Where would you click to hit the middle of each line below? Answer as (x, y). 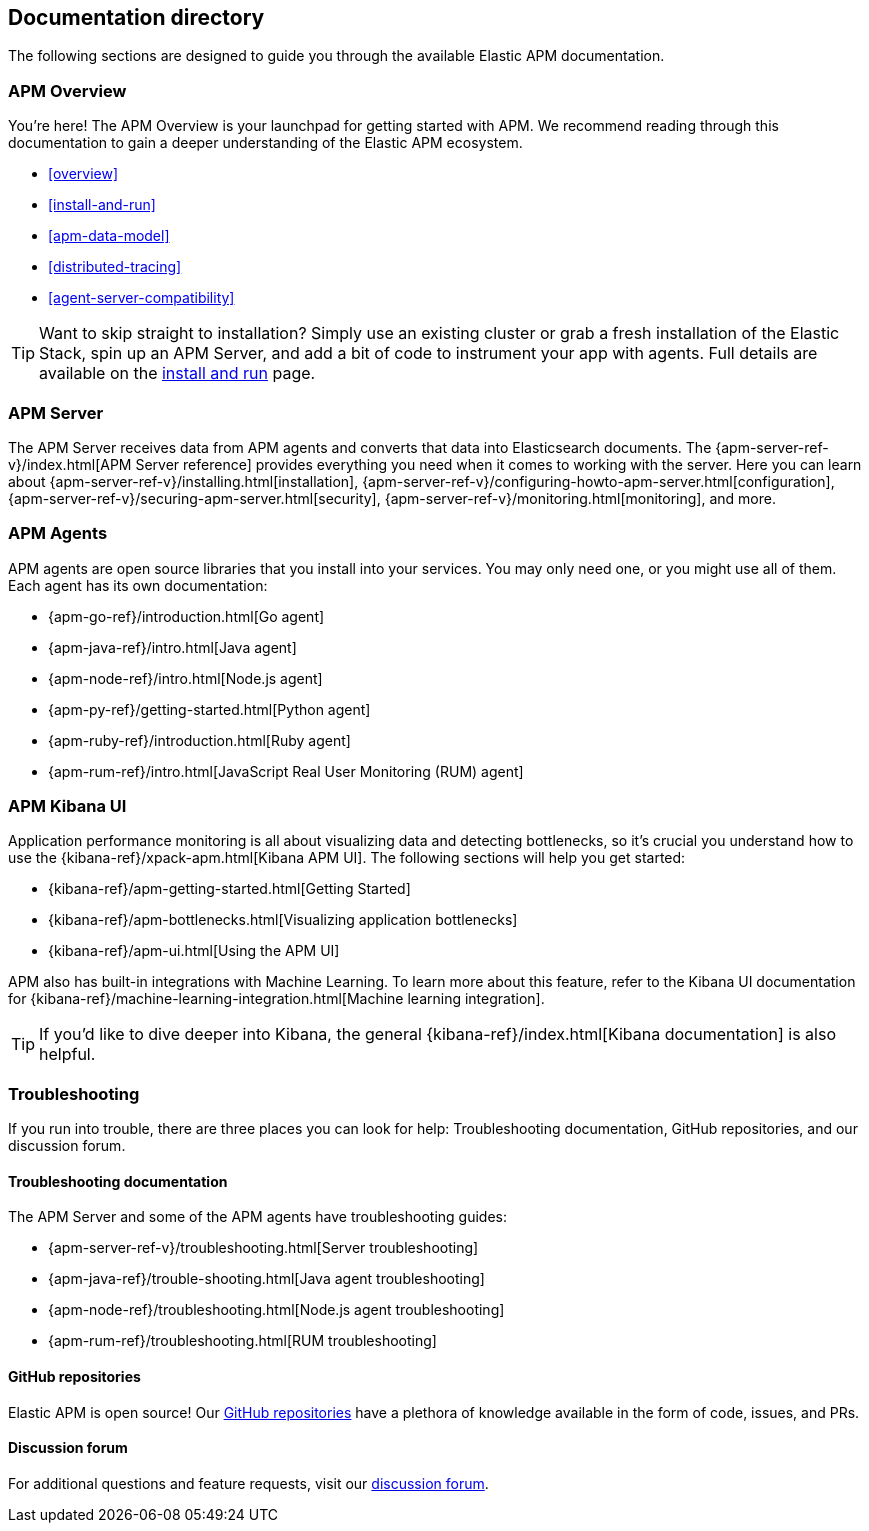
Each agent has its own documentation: (138, 585)
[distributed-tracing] (115, 267)
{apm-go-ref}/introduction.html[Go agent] (186, 616)
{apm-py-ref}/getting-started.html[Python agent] (209, 709)
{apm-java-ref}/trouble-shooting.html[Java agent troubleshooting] (266, 1279)
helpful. (67, 1054)
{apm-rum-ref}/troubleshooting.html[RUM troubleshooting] (242, 1341)
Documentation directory (136, 17)
